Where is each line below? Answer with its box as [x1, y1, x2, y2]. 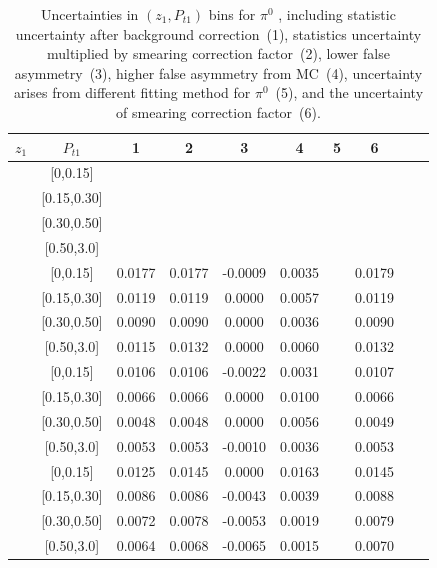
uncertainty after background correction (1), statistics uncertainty [15, 23, 422, 44]
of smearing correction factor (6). [116, 101, 321, 122]
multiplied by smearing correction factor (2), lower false [46, 43, 390, 64]
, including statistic [278, 4, 396, 24]
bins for [208, 4, 256, 24]
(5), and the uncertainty [275, 82, 424, 103]
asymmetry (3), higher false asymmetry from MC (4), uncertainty [14, 62, 423, 83]
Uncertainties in [41, 4, 139, 24]
